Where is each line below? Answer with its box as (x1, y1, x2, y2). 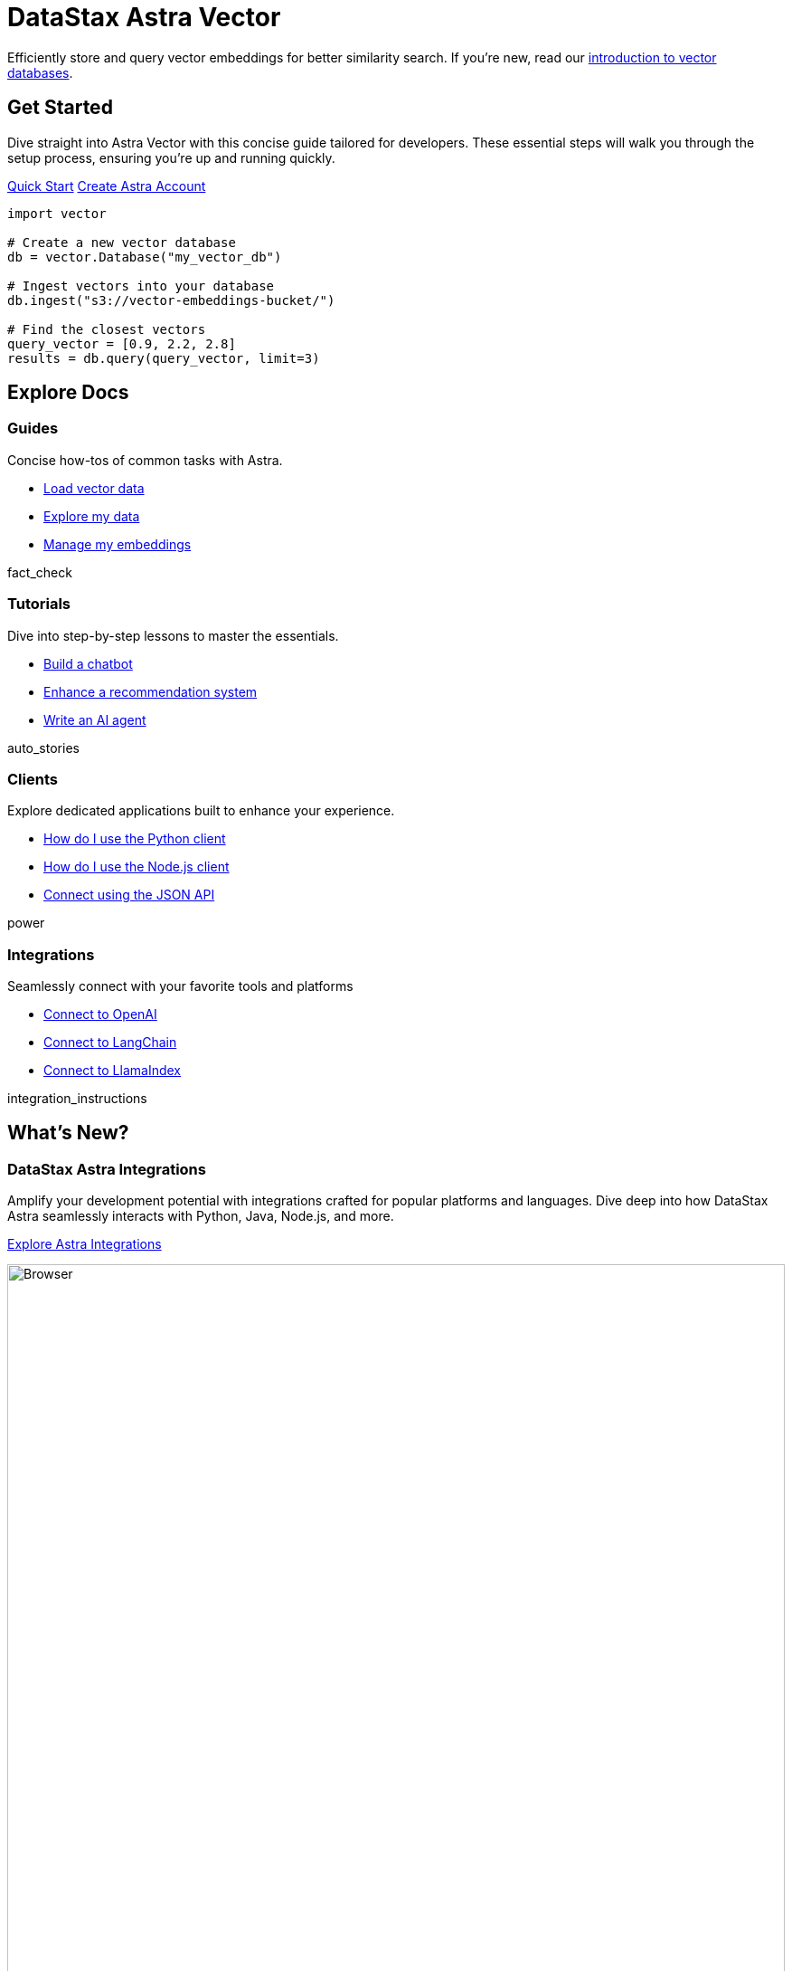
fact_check (7, 564, 72, 580)
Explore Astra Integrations (7, 1236, 162, 1252)
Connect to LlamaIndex (43, 1062, 182, 1079)
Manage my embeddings (43, 536, 192, 552)
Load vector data (43, 480, 145, 496)
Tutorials (7, 595, 71, 614)
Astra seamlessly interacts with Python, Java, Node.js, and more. (7, 1208, 394, 1224)
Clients (7, 769, 58, 788)
